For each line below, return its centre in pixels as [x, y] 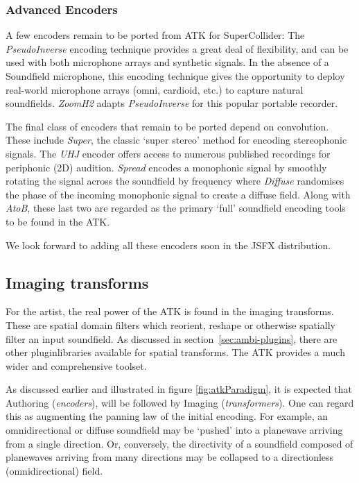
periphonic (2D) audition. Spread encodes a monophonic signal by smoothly [166, 167]
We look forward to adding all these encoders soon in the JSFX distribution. [168, 245]
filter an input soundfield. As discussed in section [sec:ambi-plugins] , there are [172, 338]
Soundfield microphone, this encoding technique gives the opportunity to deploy [175, 76]
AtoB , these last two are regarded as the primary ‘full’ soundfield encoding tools [176, 208]
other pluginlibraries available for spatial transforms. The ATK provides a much [175, 352]
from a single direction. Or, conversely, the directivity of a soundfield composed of [179, 443]
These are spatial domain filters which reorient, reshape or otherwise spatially [170, 324]
